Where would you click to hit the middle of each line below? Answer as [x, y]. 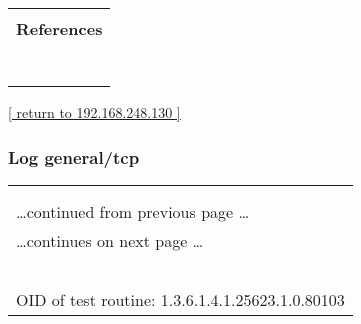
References [59, 28]
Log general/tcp [74, 156]
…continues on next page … [110, 240]
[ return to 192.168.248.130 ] [94, 112]
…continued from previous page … [133, 211]
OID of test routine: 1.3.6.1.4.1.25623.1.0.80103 [180, 299]
